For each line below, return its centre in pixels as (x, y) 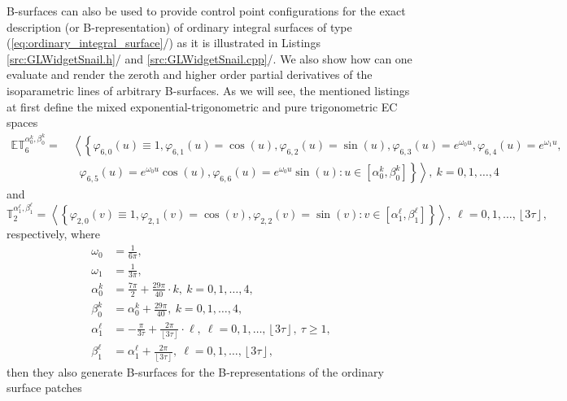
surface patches (44, 388)
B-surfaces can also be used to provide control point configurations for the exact (206, 11)
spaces (22, 122)
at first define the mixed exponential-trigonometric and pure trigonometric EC (202, 106)
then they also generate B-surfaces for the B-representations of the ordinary (195, 371)
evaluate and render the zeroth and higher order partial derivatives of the (190, 74)
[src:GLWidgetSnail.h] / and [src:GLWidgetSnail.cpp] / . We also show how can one (209, 58)
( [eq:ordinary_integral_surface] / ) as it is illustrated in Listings (164, 43)
